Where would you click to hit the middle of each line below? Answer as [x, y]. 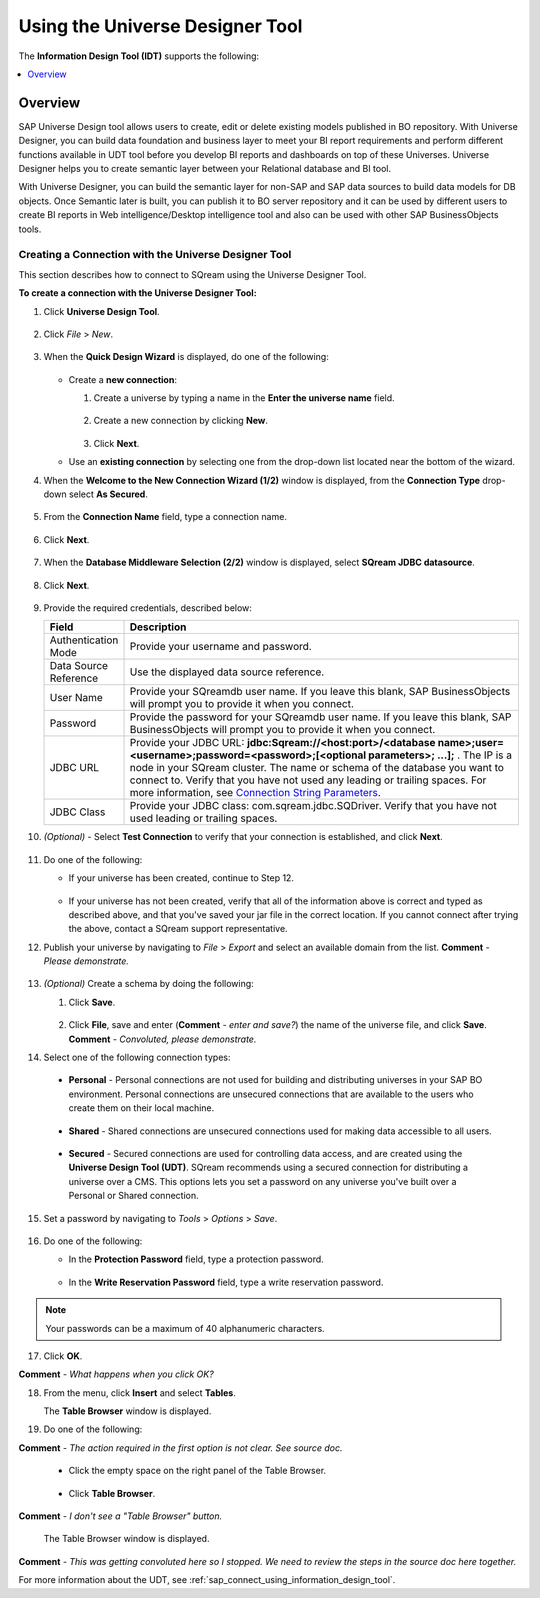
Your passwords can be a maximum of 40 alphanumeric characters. [185, 1328]
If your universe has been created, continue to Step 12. [181, 878]
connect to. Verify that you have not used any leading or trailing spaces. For [308, 780]
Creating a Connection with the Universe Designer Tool [155, 255]
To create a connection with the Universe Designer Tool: [137, 293]
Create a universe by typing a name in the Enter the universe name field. [244, 398]
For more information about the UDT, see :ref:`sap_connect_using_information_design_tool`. [207, 1580]
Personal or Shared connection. [133, 1196]
